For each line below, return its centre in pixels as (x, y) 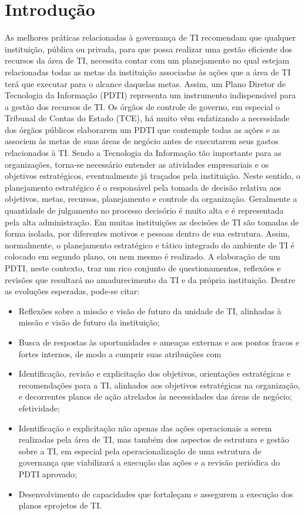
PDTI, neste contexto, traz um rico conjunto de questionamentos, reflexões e (143, 268)
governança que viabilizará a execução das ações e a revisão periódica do (149, 462)
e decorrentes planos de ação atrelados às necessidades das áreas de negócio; (155, 396)
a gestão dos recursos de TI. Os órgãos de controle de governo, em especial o (143, 106)
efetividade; (39, 408)
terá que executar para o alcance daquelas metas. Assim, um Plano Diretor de (145, 83)
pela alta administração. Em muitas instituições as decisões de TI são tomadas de (152, 222)
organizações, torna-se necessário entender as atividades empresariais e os (137, 164)
